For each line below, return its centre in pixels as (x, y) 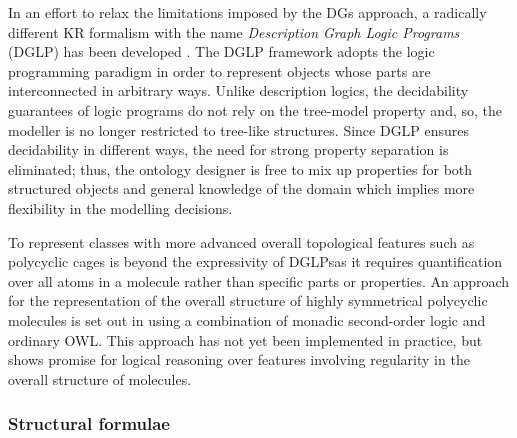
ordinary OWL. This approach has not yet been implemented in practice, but (245, 339)
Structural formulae (89, 423)
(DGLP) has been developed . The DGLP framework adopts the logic (221, 51)
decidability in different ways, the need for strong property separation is (228, 149)
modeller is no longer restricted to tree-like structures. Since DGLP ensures (239, 129)
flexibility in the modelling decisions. (120, 207)
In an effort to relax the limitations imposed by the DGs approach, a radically (247, 12)
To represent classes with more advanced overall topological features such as (241, 241)
